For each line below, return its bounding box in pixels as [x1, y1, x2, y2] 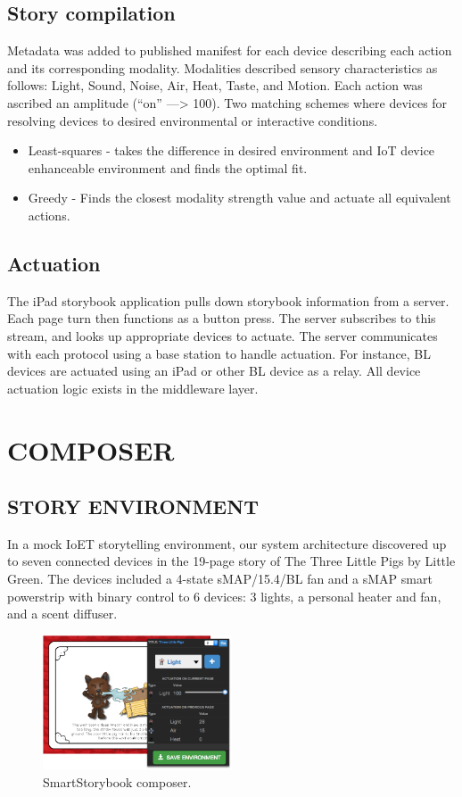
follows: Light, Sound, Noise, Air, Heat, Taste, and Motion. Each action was [7, 76, 423, 95]
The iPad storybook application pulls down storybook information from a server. [7, 291, 450, 310]
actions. [28, 205, 70, 224]
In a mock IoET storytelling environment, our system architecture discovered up [7, 534, 447, 552]
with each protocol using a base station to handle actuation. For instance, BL [7, 344, 432, 362]
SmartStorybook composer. [43, 772, 192, 791]
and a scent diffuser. [7, 604, 118, 623]
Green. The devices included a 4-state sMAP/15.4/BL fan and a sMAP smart [7, 569, 433, 588]
